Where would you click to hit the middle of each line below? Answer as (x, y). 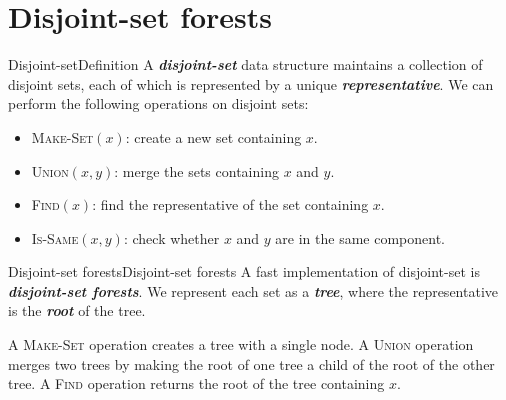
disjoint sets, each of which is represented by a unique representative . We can (251, 83)
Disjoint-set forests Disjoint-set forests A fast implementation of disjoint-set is (244, 271)
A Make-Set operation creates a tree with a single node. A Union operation (241, 344)
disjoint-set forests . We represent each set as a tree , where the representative (253, 290)
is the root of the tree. (77, 310)
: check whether (171, 237)
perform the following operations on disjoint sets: (158, 103)
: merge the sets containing (196, 170)
